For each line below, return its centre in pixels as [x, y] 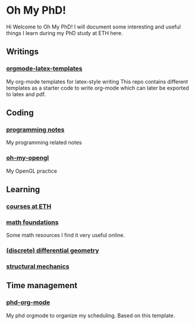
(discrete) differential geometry [53, 251]
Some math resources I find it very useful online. [65, 235]
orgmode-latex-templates [44, 69]
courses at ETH [29, 206]
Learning [23, 189]
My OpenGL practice [32, 171]
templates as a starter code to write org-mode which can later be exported [97, 88]
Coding [20, 113]
